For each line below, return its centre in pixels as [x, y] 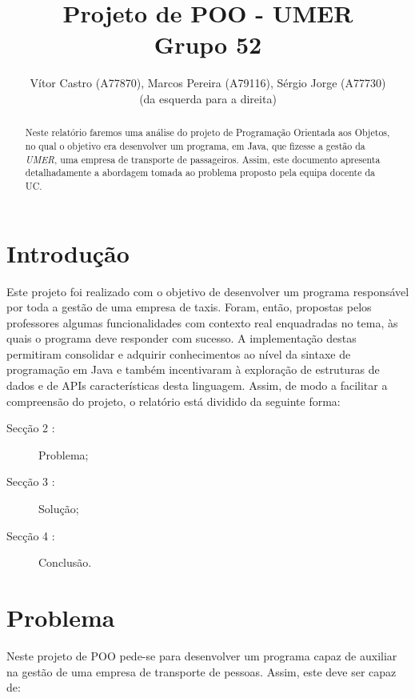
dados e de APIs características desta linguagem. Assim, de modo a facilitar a [197, 385]
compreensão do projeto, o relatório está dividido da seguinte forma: [174, 401]
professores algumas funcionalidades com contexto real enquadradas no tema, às [202, 322]
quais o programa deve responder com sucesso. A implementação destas [182, 338]
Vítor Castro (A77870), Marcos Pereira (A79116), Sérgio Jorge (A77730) [208, 83]
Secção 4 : [31, 535]
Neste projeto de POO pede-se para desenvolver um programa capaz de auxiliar [202, 655]
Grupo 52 [208, 44]
